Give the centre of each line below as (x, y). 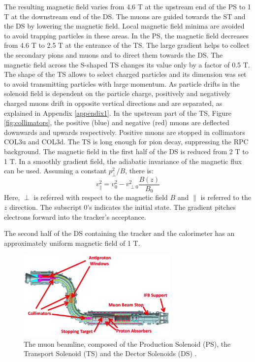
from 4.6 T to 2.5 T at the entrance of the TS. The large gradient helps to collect (127, 45)
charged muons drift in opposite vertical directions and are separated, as (113, 103)
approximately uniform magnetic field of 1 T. (72, 243)
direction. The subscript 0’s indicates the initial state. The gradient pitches (123, 207)
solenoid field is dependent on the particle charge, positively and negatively (117, 93)
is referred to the (226, 197)
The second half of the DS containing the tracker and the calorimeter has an (119, 233)
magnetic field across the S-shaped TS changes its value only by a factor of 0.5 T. (127, 64)
